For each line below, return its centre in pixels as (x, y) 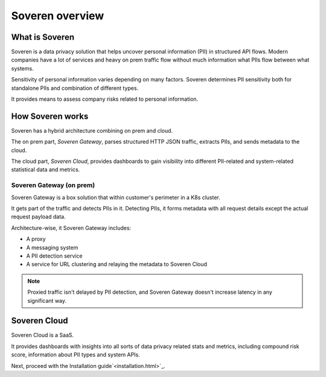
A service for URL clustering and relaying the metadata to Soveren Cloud (117, 264)
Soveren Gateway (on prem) (53, 185)
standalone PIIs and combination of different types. (75, 88)
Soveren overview (58, 16)
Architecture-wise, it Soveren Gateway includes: (71, 228)
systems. (22, 68)
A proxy (36, 239)
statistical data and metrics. (46, 169)
